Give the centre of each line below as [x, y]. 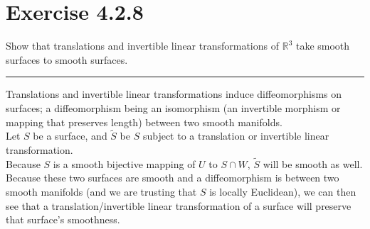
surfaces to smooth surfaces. [67, 59]
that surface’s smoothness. [63, 219]
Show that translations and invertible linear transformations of [143, 46]
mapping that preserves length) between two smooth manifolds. [144, 122]
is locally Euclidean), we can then [283, 191]
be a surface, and [70, 136]
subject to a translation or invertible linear [236, 136]
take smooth [323, 46]
